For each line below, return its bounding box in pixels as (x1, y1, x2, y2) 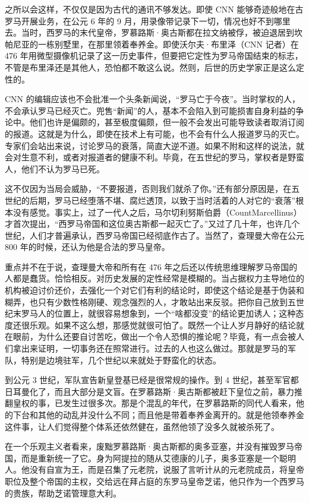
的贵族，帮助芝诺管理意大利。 (5, 486, 121, 499)
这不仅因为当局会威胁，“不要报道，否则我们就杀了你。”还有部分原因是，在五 (5, 182, 300, 195)
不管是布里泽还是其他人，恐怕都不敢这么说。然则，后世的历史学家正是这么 (5, 61, 296, 73)
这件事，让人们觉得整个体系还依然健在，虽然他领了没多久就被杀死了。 (5, 420, 279, 432)
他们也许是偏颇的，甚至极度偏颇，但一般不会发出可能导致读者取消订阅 (29, 116, 304, 128)
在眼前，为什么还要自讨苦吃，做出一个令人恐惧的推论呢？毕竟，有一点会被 (5, 330, 296, 343)
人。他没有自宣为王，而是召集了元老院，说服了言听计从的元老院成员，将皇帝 (5, 463, 304, 476)
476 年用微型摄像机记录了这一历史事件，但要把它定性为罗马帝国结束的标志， (5, 49, 303, 62)
